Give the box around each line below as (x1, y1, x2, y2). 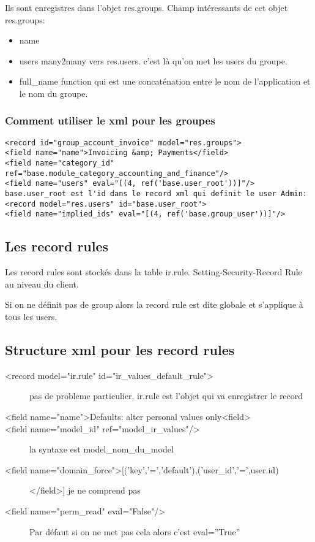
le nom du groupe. (19, 86, 88, 99)
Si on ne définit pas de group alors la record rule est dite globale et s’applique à (5, 298, 303, 311)
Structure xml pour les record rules (5, 340, 235, 359)
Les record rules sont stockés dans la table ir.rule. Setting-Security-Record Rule (5, 265, 302, 278)
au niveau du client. (5, 277, 79, 290)
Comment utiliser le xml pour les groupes (5, 113, 215, 128)
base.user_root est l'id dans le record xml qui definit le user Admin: (5, 189, 307, 199)
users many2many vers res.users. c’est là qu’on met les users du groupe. (19, 54, 287, 67)
